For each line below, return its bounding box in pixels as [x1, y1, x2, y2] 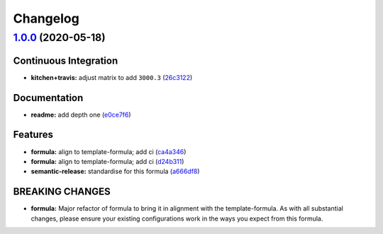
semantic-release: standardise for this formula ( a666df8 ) [30, 167, 200, 176]
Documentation [13, 92, 84, 104]
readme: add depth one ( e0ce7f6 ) [30, 110, 131, 119]
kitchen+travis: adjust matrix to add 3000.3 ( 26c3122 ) [30, 73, 193, 81]
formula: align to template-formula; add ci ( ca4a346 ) [30, 147, 187, 156]
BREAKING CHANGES [13, 186, 111, 198]
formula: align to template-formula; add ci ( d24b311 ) [30, 157, 184, 165]
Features [13, 129, 53, 141]
